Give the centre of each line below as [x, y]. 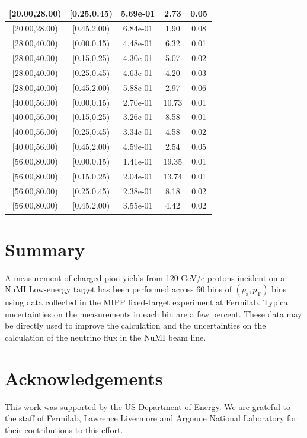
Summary [45, 249]
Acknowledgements [84, 378]
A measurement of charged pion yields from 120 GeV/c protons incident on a [145, 277]
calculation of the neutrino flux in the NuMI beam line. [105, 337]
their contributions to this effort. [64, 429]
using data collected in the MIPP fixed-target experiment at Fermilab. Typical [148, 302]
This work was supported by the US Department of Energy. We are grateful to [148, 406]
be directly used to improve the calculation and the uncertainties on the [135, 325]
